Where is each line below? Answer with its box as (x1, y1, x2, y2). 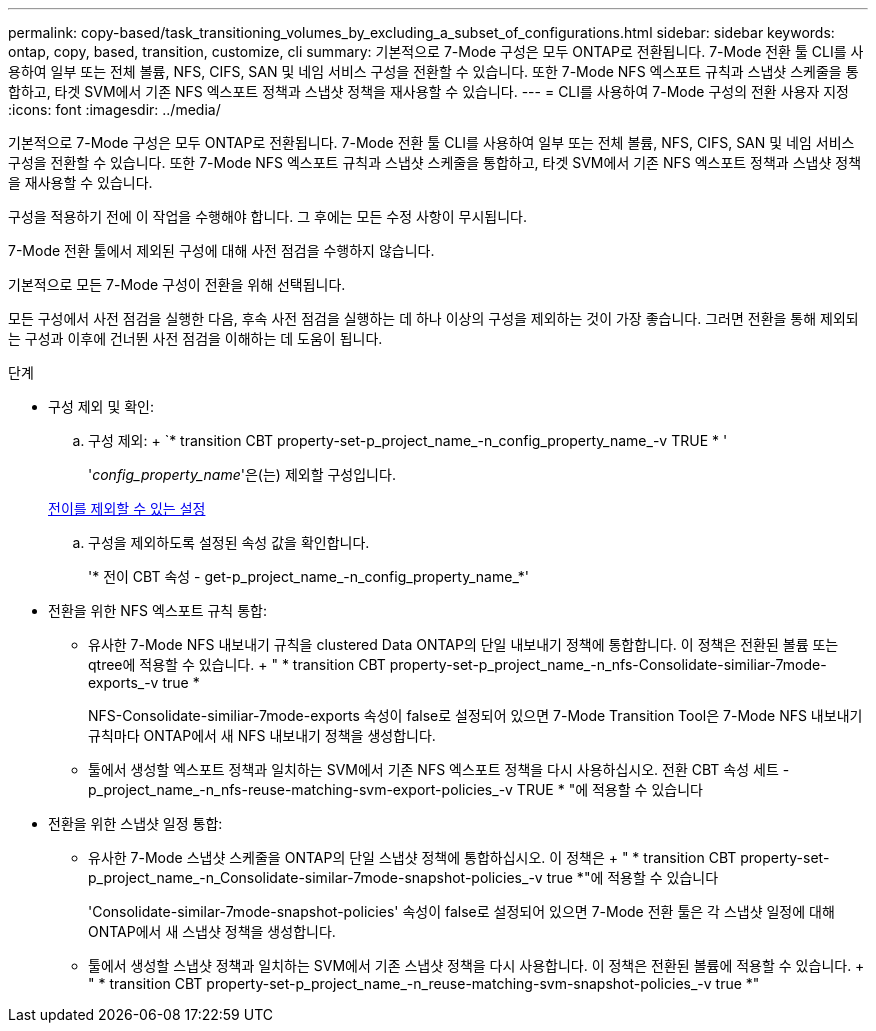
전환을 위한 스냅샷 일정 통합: (48, 815, 223, 832)
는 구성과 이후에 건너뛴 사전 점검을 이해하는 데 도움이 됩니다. (8, 330, 383, 347)
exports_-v (88, 674, 159, 691)
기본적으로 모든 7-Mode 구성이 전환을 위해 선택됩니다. (8, 276, 346, 293)
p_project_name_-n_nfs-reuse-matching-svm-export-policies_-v (88, 781, 513, 798)
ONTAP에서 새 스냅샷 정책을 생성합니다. (88, 923, 336, 940)
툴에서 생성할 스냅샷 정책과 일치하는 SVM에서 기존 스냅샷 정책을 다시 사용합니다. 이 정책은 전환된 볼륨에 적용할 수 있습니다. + (88, 957, 865, 974)
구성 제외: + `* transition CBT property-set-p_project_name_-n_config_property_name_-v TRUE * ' (88, 432, 728, 449)
